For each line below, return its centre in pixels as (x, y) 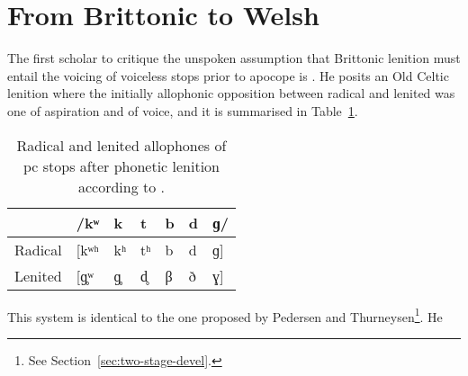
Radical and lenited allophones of (121, 145)
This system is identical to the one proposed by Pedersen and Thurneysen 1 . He (225, 315)
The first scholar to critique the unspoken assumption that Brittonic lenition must (234, 58)
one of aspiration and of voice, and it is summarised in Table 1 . (183, 110)
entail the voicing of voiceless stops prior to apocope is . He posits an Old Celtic (228, 75)
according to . (121, 186)
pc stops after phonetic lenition (121, 166)
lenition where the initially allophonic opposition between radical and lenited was (231, 93)
